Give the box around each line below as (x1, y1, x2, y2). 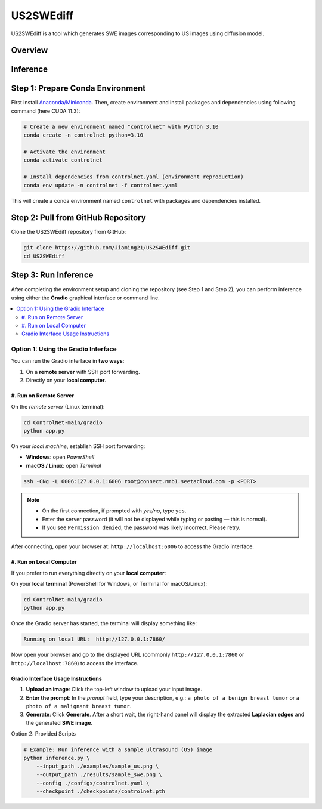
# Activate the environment (23, 149, 106, 155)
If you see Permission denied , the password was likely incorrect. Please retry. (42, 524, 241, 531)
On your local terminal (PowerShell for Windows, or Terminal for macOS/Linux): (11, 580, 208, 588)
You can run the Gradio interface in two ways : (11, 357, 125, 365)
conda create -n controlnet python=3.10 (23, 132, 143, 138)
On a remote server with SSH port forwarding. (26, 368, 140, 375)
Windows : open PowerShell (26, 453, 95, 461)
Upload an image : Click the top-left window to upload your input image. (26, 686, 203, 693)
